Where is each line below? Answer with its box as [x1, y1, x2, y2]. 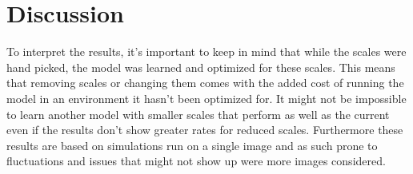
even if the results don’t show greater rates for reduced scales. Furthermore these [6, 121, 403, 138]
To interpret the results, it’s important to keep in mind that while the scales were [6, 43, 407, 60]
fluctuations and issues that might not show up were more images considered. [6, 152, 386, 169]
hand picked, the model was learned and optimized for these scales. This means [6, 58, 395, 75]
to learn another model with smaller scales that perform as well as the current [6, 105, 390, 122]
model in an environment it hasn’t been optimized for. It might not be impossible [6, 89, 407, 106]
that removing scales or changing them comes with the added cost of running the [6, 74, 404, 91]
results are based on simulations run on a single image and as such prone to [6, 136, 378, 153]
